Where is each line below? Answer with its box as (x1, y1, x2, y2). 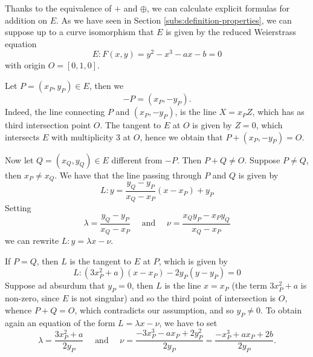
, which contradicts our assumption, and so (74, 303, 234, 316)
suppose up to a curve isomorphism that (5, 25, 154, 38)
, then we (89, 79, 124, 92)
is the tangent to (69, 254, 131, 267)
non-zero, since (5, 292, 60, 304)
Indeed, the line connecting (5, 105, 105, 118)
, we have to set (159, 316, 218, 329)
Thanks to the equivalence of (5, 2, 112, 14)
